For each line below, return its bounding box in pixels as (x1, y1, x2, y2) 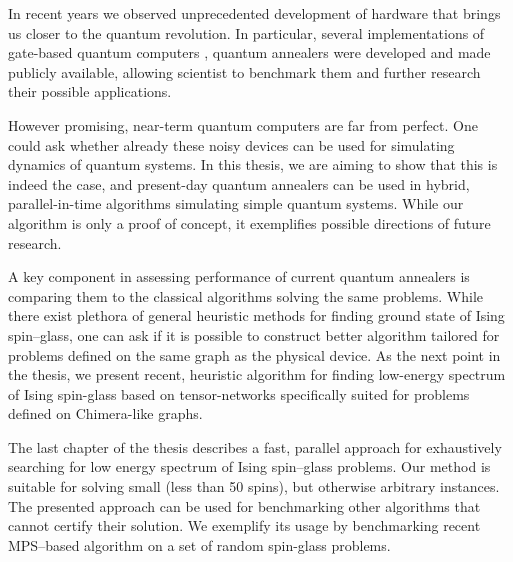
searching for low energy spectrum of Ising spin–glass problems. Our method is (8, 456, 491, 477)
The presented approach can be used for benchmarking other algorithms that (8, 495, 481, 516)
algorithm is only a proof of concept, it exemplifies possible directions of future (8, 212, 491, 233)
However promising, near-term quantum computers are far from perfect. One (8, 114, 478, 135)
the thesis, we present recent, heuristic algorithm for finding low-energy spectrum (8, 364, 506, 385)
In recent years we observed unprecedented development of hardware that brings (8, 3, 501, 23)
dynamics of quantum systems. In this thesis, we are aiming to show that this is (8, 154, 498, 175)
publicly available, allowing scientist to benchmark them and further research (8, 61, 481, 82)
